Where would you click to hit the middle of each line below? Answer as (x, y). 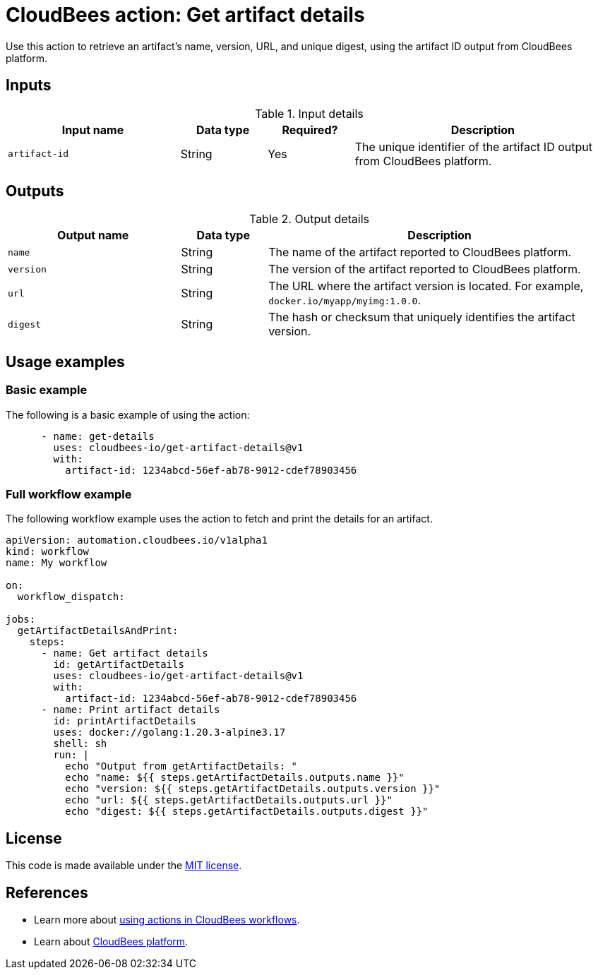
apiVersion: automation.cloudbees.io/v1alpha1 (137, 540)
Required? (310, 130)
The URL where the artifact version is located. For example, (426, 286)
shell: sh (80, 744)
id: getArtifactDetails (119, 665)
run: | (71, 755)
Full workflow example (69, 495)
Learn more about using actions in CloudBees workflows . (167, 920)
